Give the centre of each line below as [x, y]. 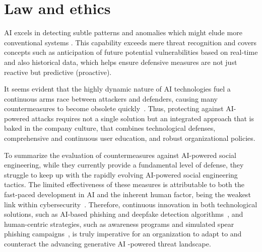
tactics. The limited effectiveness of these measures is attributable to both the [124, 184]
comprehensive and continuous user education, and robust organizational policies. [130, 138]
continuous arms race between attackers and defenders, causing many [111, 98]
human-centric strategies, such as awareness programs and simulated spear [119, 224]
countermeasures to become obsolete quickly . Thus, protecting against [114, 108]
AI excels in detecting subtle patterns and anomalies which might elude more [123, 32]
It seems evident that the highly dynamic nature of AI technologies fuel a [117, 89]
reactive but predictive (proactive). [58, 72]
